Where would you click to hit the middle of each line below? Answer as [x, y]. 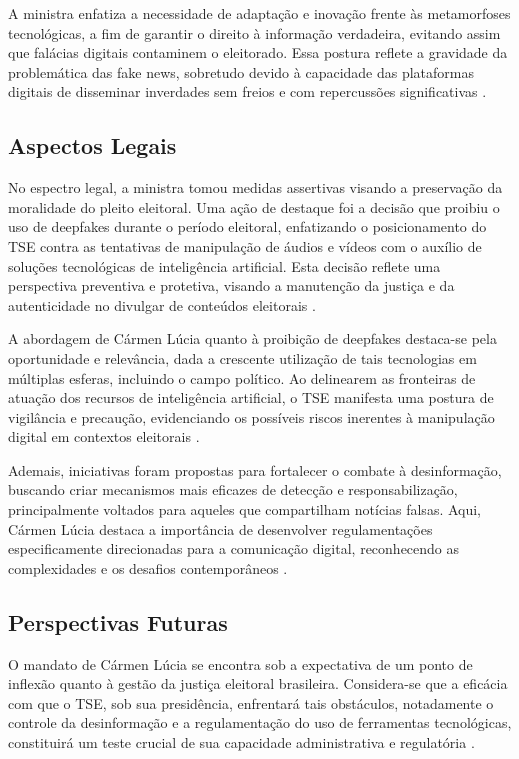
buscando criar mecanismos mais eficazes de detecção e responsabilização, [233, 489]
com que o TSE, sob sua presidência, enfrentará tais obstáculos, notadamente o [251, 702]
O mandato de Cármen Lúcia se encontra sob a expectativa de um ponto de [240, 663]
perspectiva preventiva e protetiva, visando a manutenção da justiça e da [231, 285]
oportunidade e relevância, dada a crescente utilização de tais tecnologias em [242, 357]
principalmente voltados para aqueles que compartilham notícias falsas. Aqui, [245, 509]
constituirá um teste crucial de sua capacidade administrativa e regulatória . [241, 742]
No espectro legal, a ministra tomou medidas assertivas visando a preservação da [255, 187]
